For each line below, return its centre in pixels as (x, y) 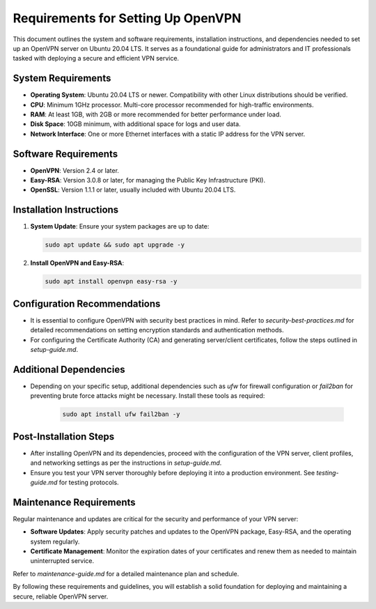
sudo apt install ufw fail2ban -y (121, 414)
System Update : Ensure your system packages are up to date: (120, 226)
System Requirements (62, 78)
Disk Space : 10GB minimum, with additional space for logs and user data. (135, 124)
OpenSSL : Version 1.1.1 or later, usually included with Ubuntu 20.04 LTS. (133, 190)
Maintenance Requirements (74, 502)
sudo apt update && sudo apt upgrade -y (115, 245)
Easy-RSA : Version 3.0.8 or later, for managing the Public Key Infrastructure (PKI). (148, 180)
